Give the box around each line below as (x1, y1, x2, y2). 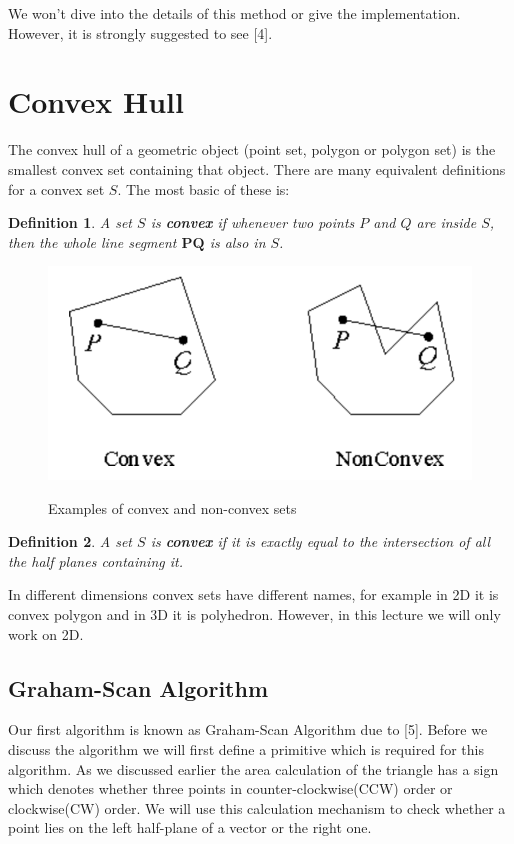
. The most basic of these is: (117, 178, 290, 199)
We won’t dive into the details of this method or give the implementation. (8, 3, 461, 23)
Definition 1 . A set (8, 212, 133, 233)
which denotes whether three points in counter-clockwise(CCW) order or (8, 778, 453, 799)
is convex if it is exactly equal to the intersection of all (150, 531, 491, 552)
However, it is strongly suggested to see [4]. (8, 22, 273, 43)
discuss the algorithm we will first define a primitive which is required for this (8, 739, 484, 759)
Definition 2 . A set (8, 531, 133, 552)
